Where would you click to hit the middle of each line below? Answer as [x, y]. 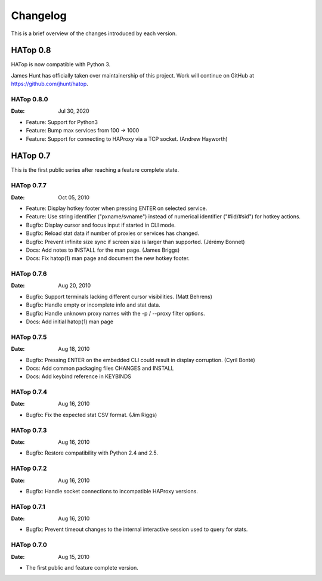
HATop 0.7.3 [29, 430]
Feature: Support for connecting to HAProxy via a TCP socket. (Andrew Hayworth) [127, 139]
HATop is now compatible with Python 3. [61, 64]
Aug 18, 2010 [74, 349]
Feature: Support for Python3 [62, 122]
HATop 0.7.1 [28, 506]
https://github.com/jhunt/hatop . [50, 84]
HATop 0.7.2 [29, 468]
